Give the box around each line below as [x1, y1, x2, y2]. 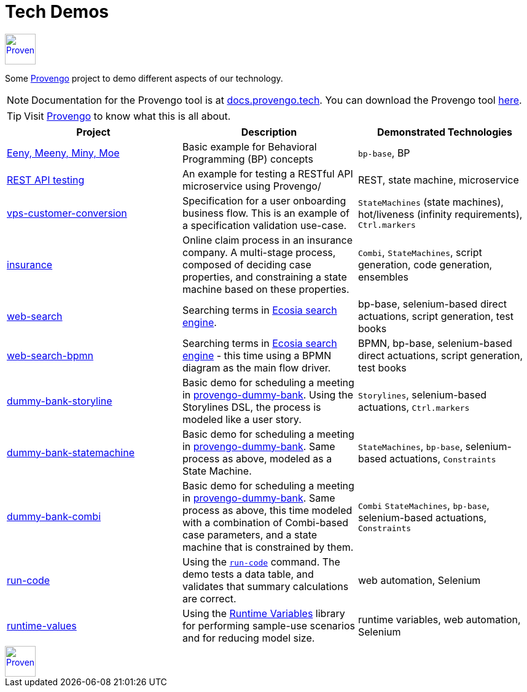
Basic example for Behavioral [182, 140, 317, 153]
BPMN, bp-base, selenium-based [357, 336, 512, 349]
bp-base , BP [357, 146, 410, 159]
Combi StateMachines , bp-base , [357, 499, 490, 512]
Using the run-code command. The [182, 555, 340, 568]
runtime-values [7, 619, 77, 632]
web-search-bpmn [7, 349, 93, 362]
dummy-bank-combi [7, 510, 101, 523]
